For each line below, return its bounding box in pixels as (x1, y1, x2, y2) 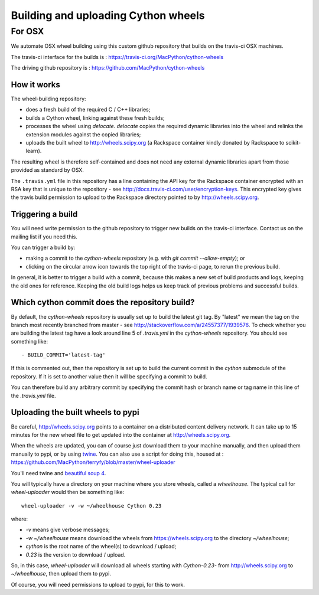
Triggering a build (11, 210, 78, 220)
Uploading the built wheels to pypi (11, 407, 139, 417)
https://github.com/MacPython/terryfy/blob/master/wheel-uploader (11, 459, 175, 466)
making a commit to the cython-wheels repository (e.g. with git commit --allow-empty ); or (25, 254, 245, 262)
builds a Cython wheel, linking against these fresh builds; (25, 114, 165, 121)
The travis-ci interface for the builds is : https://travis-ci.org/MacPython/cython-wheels (11, 53, 224, 60)
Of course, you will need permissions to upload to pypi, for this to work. (11, 581, 185, 588)
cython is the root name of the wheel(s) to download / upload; (25, 543, 177, 550)
